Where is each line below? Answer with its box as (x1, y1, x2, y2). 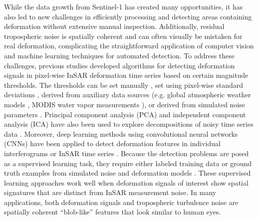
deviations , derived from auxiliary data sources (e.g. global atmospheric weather (4, 89, 251, 100)
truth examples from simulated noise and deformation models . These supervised (4, 168, 251, 178)
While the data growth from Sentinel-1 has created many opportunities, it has (4, 1, 243, 11)
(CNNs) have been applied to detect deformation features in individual (4, 138, 221, 149)
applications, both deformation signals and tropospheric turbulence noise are (4, 197, 239, 207)
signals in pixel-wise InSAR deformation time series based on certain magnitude (4, 70, 249, 80)
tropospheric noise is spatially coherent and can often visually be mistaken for (4, 30, 243, 41)
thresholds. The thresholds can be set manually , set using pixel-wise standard (4, 79, 244, 90)
